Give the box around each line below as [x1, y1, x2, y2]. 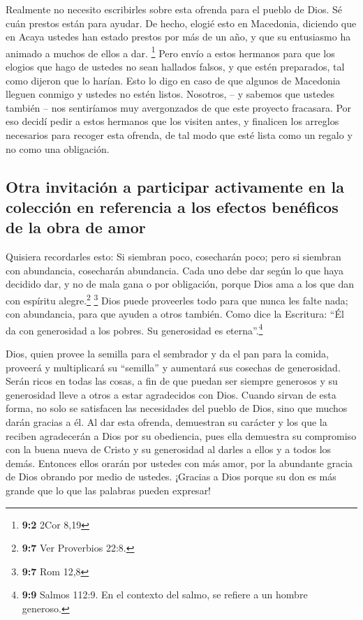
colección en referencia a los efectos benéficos [6, 195, 339, 217]
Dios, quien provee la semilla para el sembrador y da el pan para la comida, [6, 346, 329, 361]
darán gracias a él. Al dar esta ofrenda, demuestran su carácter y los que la [6, 415, 327, 429]
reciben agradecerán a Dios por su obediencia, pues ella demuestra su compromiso [6, 428, 357, 443]
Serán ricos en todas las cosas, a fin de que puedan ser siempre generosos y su [6, 374, 338, 388]
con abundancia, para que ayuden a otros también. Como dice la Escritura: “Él [6, 307, 344, 321]
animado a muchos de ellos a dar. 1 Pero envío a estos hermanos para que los [6, 43, 335, 60]
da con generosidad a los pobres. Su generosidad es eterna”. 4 [6, 320, 263, 337]
